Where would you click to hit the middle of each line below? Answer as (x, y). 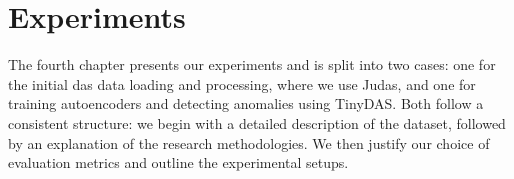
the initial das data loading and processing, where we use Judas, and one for (242, 83)
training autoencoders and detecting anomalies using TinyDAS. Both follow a (246, 103)
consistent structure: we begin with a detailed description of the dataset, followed (257, 122)
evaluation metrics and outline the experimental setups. (178, 162)
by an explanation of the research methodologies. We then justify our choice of (249, 142)
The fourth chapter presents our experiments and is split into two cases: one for (252, 64)
